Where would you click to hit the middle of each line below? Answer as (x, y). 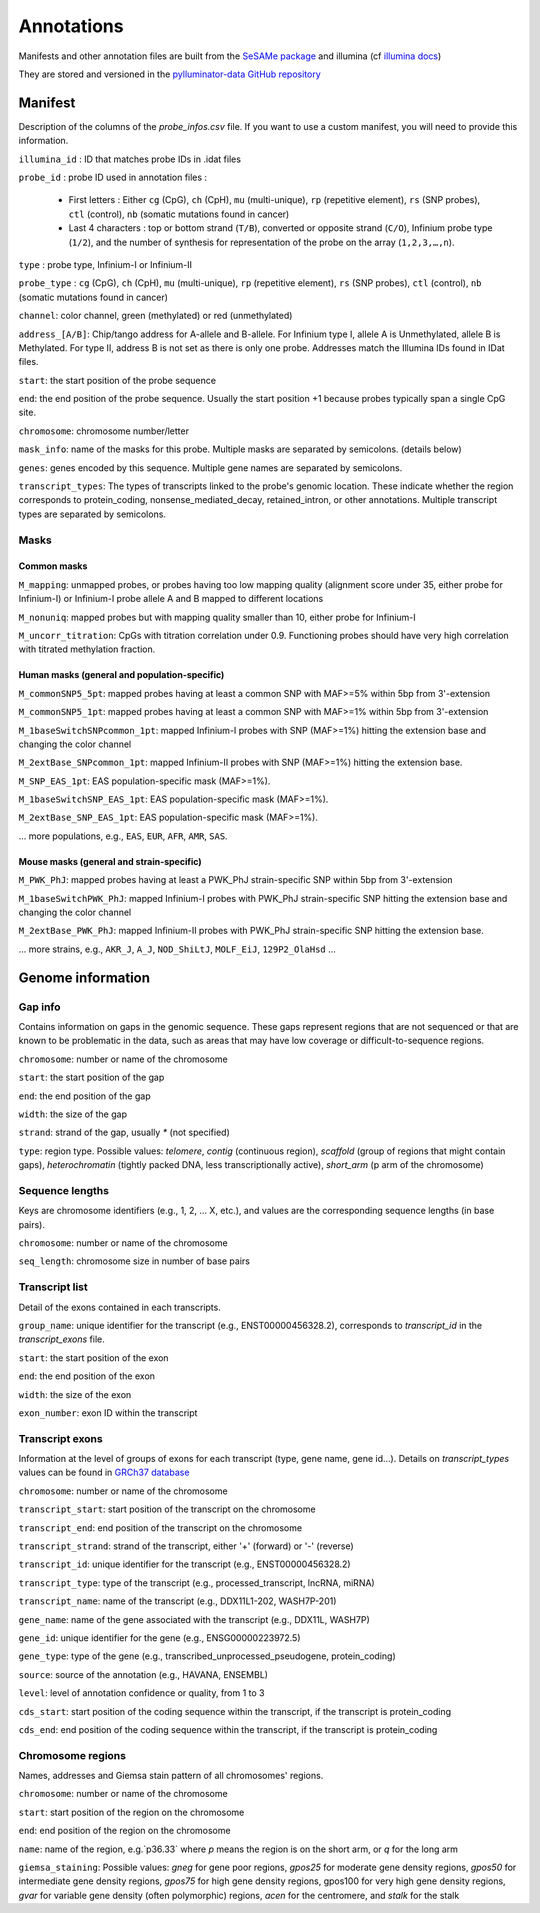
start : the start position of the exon (93, 1357)
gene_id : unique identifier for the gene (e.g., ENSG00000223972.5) (159, 1637)
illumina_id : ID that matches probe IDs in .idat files (130, 159)
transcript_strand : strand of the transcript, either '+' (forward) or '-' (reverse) (186, 1546)
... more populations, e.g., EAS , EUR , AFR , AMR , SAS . (123, 836)
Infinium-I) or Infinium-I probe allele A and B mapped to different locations (171, 599)
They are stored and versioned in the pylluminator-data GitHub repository (170, 74)
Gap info (39, 1007)
